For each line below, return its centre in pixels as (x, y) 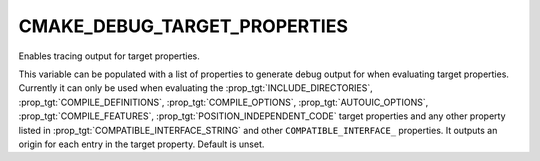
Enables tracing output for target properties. (109, 56)
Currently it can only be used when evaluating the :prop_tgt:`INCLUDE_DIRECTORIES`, (196, 88)
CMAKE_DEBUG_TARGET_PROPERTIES (183, 26)
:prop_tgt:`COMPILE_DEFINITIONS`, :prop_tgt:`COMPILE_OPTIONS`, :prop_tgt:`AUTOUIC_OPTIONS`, (223, 102)
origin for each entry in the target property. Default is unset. (141, 144)
